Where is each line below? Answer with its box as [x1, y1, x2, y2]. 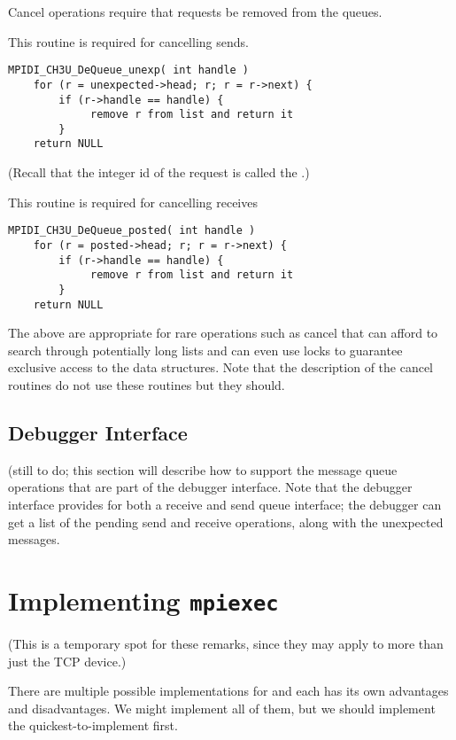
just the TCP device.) [8, 651, 127, 670]
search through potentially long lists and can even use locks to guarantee [8, 340, 403, 359]
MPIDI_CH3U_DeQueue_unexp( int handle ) [8, 64, 250, 77]
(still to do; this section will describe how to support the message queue [8, 460, 398, 479]
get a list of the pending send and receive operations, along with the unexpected [8, 512, 444, 531]
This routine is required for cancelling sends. [8, 32, 249, 51]
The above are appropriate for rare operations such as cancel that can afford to [8, 323, 438, 342]
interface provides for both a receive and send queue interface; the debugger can [8, 495, 442, 514]
